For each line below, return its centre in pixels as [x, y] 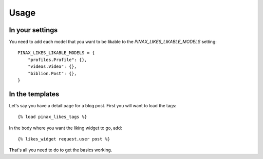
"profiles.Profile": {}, [57, 60]
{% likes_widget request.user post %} [64, 139]
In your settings [33, 30]
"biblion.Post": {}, [52, 73]
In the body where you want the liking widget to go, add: [66, 128]
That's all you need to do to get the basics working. [60, 150]
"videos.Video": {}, [52, 67]
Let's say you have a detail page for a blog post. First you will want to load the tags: [93, 105]
